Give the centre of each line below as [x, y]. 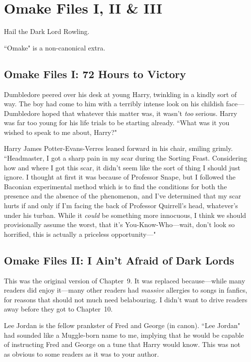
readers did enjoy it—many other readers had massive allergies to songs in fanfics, [126, 290]
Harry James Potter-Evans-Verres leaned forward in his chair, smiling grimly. [118, 148]
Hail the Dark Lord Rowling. [47, 31]
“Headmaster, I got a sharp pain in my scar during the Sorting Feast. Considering [126, 158]
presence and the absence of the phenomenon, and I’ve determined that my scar [123, 196]
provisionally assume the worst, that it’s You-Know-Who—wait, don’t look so [119, 224]
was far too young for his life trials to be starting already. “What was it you [117, 123]
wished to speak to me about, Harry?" [61, 132]
